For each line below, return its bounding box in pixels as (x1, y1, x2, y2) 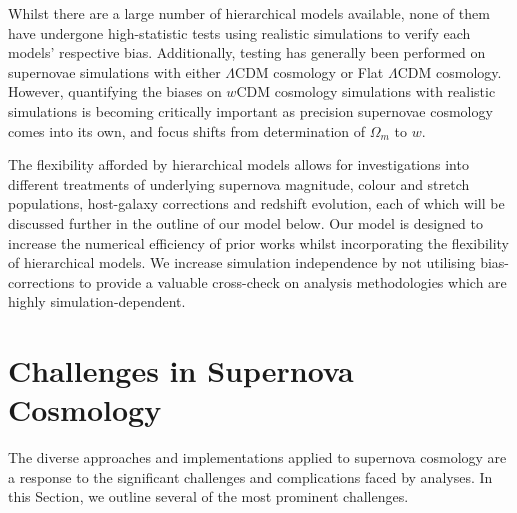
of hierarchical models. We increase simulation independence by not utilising (8, 252, 476, 273)
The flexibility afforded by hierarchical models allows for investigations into (8, 154, 469, 175)
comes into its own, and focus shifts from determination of (8, 120, 366, 141)
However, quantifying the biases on (8, 81, 222, 102)
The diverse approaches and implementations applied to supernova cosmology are (8, 447, 507, 468)
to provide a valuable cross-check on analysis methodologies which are (78, 271, 507, 292)
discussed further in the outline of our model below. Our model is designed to (8, 212, 484, 233)
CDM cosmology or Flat (235, 61, 384, 82)
